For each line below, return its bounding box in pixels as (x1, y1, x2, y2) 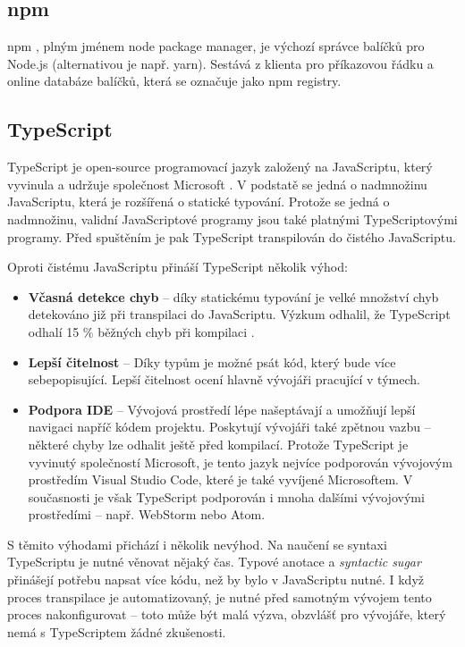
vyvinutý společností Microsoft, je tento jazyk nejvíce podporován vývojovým (28, 452, 452, 471)
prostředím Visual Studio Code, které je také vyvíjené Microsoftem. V (28, 470, 413, 489)
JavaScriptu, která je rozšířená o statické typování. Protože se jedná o (7, 192, 390, 211)
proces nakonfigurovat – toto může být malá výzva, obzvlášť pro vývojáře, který (7, 605, 446, 624)
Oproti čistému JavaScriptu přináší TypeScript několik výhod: (7, 257, 348, 276)
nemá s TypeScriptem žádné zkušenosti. (7, 622, 226, 641)
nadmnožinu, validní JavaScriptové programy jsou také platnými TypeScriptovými (7, 209, 458, 228)
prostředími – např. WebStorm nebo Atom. (28, 505, 266, 524)
